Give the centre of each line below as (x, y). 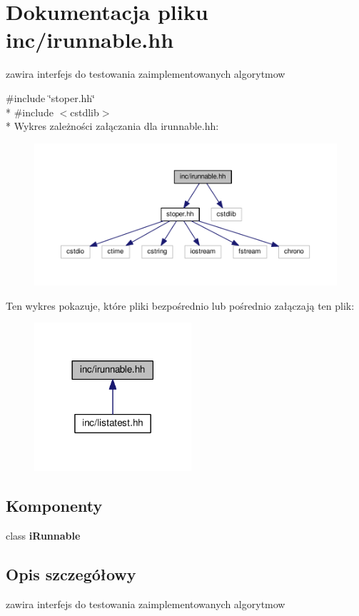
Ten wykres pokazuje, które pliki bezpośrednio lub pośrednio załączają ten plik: (180, 305)
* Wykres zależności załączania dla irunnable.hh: (112, 126)
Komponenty (54, 506)
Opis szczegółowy (71, 574)
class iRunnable (43, 535)
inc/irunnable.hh (90, 40)
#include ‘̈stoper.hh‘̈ (50, 97)
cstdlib (85, 112)
